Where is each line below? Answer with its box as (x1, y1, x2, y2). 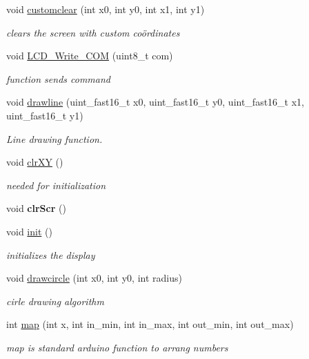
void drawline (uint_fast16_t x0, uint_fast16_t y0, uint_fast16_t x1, (6, 95, 305, 109)
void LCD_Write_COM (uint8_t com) (6, 48, 173, 63)
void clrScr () (6, 201, 66, 215)
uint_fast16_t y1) (6, 108, 83, 122)
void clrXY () (6, 155, 63, 169)
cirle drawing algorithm (6, 293, 104, 308)
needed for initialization (6, 177, 106, 192)
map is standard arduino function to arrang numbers (6, 340, 228, 354)
